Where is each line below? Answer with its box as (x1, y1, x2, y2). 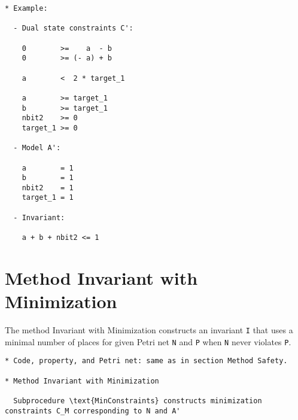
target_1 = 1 (22, 193, 74, 202)
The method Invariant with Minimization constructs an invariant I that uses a (5, 324, 293, 336)
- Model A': (13, 144, 61, 153)
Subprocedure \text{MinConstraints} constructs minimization (13, 397, 262, 405)
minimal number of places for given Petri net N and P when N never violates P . (5, 335, 291, 348)
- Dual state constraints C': (13, 24, 133, 33)
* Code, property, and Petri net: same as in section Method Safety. (5, 357, 288, 366)
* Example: (5, 4, 48, 13)
